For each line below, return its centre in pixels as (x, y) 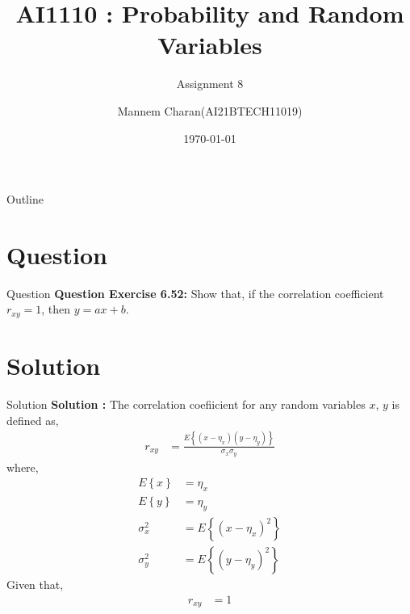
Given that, (35, 585)
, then (56, 309)
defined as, (33, 420)
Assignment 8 (210, 84)
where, (23, 467)
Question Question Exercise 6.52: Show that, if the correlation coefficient (195, 293)
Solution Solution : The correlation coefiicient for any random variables (186, 404)
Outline (25, 199)
